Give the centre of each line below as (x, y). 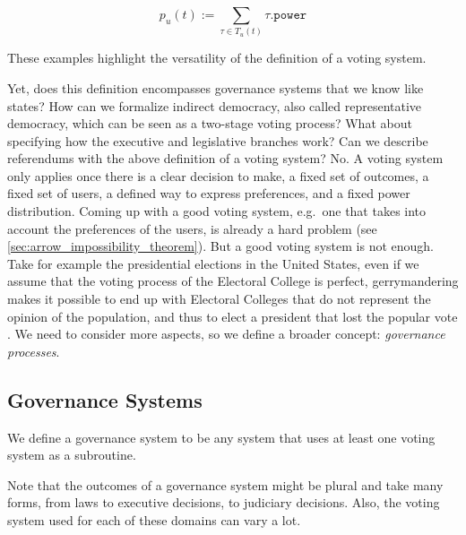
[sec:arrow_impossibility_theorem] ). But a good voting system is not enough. (220, 246)
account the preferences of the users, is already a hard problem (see (192, 228)
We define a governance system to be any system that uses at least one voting (221, 437)
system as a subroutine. (72, 455)
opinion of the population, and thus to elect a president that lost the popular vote (233, 316)
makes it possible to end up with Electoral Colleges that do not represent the (219, 299)
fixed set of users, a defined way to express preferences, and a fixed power (209, 193)
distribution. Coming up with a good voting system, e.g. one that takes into (217, 211)
